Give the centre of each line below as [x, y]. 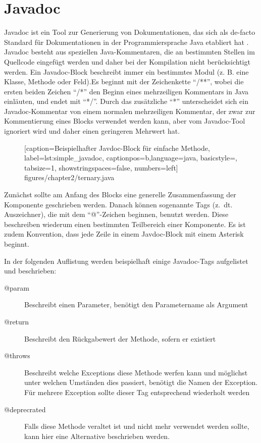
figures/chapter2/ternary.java [69, 177]
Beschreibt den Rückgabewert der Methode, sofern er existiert [120, 338]
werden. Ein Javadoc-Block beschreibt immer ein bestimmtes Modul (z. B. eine [126, 71]
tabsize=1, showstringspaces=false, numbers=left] [101, 167]
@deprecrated [25, 409]
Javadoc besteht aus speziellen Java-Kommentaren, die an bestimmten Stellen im [129, 52]
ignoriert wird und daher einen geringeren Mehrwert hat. [92, 131]
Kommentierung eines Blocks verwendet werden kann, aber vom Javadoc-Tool [125, 121]
